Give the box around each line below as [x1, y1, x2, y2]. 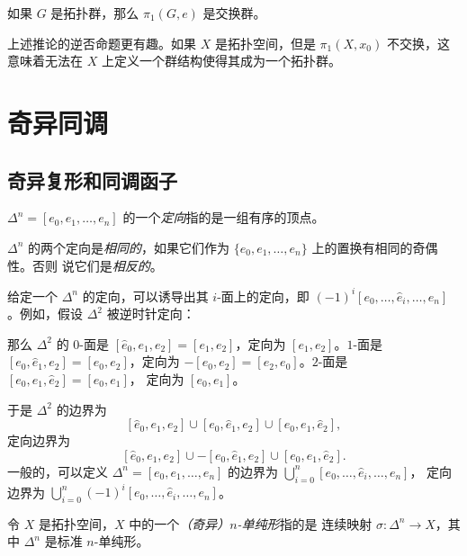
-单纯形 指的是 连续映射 [237, 514, 373, 533]
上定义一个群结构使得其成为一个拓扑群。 [101, 51, 341, 70]
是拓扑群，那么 [50, 4, 139, 22]
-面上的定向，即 [217, 286, 310, 305]
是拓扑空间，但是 [214, 33, 316, 52]
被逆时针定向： [106, 304, 195, 323]
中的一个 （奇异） [129, 514, 230, 533]
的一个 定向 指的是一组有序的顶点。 [122, 208, 325, 227]
